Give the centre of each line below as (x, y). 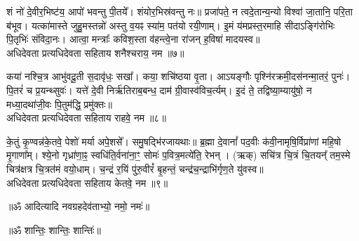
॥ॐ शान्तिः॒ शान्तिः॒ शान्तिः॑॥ (54, 229)
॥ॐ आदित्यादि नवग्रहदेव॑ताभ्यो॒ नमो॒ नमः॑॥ (78, 206)
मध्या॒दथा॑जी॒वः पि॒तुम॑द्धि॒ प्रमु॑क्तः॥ (60, 104)
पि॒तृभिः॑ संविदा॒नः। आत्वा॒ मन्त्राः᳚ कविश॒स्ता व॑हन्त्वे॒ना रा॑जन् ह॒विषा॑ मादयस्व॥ (133, 39)
